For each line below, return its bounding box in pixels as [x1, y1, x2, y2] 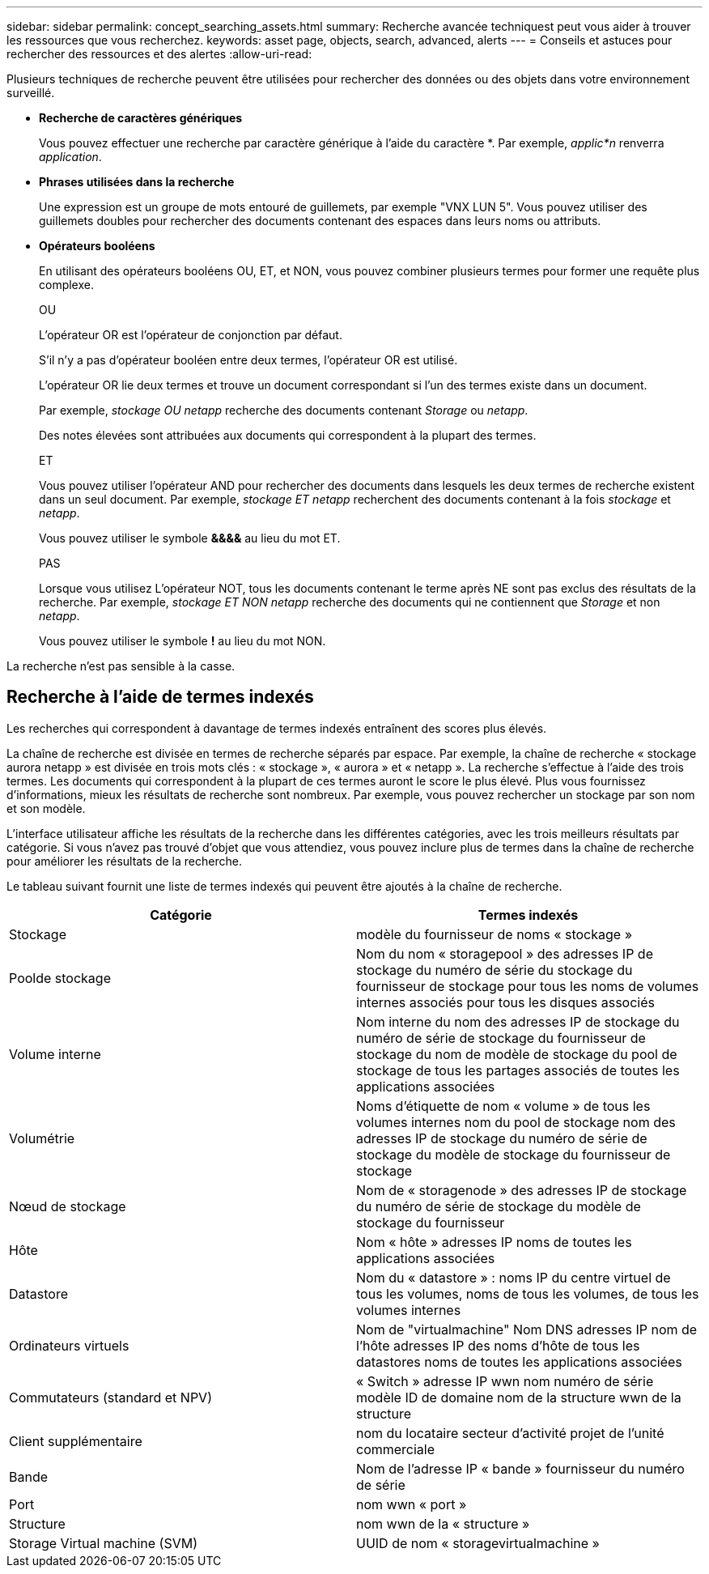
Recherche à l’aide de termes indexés [6, 687, 314, 708]
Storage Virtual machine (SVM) [9, 1534, 198, 1551]
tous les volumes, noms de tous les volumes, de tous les [356, 1285, 699, 1302]
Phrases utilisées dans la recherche [39, 175, 235, 189]
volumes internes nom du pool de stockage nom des [356, 1113, 676, 1130]
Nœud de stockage [9, 1198, 126, 1215]
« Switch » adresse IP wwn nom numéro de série [356, 1372, 654, 1389]
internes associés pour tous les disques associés [356, 993, 655, 1010]
